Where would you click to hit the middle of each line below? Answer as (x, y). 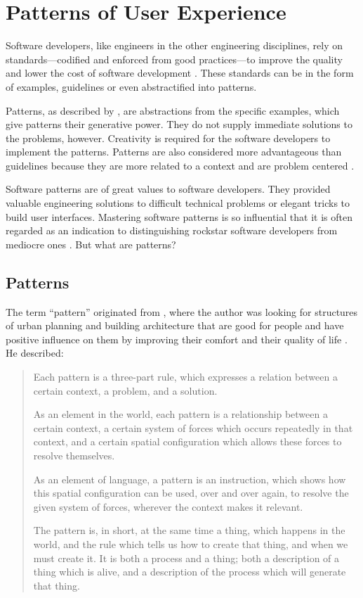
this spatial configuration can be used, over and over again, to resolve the (191, 493)
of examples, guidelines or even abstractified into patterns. (131, 86)
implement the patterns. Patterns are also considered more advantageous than (174, 152)
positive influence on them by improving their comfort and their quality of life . (177, 339)
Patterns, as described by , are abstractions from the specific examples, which (173, 110)
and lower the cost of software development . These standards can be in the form (180, 73)
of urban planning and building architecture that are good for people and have (175, 325)
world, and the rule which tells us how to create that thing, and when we (191, 543)
